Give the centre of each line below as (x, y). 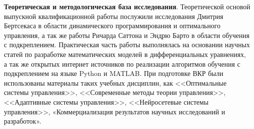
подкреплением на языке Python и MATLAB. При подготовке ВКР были (114, 73)
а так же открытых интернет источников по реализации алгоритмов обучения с (122, 64)
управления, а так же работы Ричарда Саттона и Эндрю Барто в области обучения (127, 35)
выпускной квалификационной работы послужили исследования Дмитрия (114, 16)
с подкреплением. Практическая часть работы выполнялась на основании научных (127, 45)
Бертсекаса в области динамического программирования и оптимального (112, 26)
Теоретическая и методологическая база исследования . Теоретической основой (127, 6)
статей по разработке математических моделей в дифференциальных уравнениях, (125, 54)
